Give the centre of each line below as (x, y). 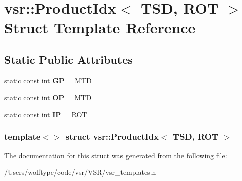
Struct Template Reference (100, 27)
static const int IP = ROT (46, 114)
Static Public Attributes (68, 59)
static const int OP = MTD (48, 97)
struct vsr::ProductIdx (112, 137)
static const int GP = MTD (48, 80)
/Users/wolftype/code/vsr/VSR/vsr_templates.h (80, 172)
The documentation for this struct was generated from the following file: (116, 155)
